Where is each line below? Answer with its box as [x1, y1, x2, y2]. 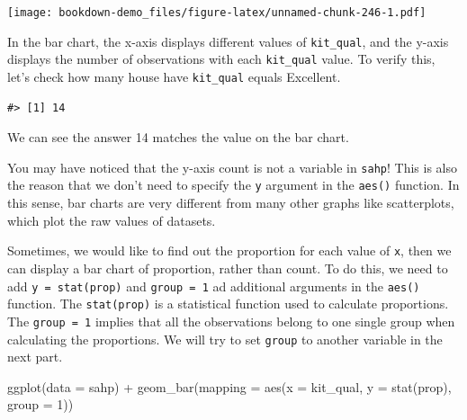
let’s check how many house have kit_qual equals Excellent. [7, 67, 341, 85]
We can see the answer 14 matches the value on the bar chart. [7, 128, 349, 147]
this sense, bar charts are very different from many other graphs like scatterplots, [7, 193, 454, 212]
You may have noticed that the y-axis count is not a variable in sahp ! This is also [7, 157, 457, 176]
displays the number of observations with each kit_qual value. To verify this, [7, 49, 436, 68]
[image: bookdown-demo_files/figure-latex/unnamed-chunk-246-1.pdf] [7, 6, 427, 19]
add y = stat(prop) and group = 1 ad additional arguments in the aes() [7, 276, 420, 295]
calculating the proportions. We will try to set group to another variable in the [7, 329, 443, 348]
